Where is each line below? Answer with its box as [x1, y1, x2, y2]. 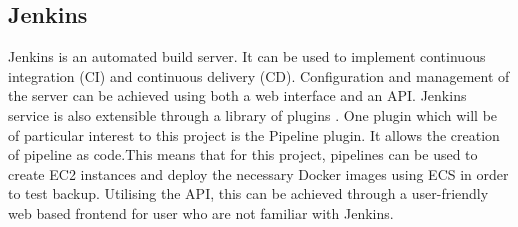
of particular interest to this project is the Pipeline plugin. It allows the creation [8, 124, 500, 145]
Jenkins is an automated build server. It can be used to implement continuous [8, 46, 486, 67]
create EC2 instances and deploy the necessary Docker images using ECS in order [8, 163, 509, 184]
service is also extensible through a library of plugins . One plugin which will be [8, 104, 498, 125]
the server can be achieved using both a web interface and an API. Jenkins [8, 85, 467, 106]
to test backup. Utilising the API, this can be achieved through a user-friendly [8, 183, 489, 204]
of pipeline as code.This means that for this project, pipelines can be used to [8, 144, 478, 165]
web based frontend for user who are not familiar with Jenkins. [8, 202, 394, 223]
